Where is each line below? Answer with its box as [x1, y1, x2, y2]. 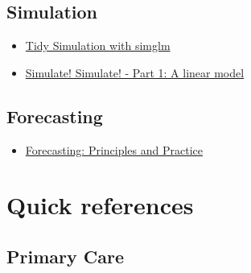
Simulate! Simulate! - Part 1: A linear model [25, 64, 245, 81]
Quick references [6, 188, 194, 221]
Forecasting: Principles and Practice [25, 141, 204, 158]
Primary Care [6, 243, 124, 268]
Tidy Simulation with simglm [25, 37, 171, 54]
